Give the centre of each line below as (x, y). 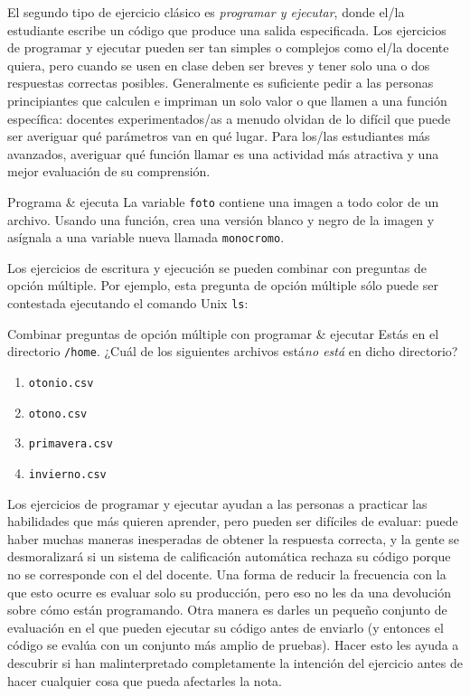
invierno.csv (67, 474)
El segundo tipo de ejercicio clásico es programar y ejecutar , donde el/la (206, 12)
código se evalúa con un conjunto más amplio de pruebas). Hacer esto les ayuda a (233, 645)
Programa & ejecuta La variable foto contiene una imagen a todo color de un (223, 201)
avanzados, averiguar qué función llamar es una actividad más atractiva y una (223, 153)
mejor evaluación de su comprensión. (109, 171)
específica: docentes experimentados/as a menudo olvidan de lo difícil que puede (229, 118)
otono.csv (58, 414)
